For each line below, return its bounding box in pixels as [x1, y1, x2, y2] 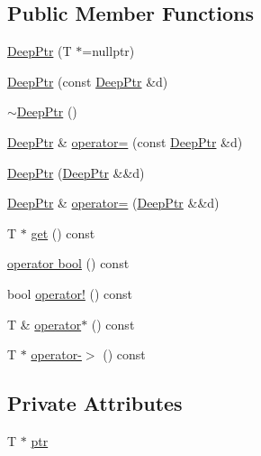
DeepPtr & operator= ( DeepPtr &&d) [7, 193, 220, 212]
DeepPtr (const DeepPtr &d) [7, 71, 168, 90]
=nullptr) [82, 42, 135, 60]
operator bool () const [7, 254, 130, 273]
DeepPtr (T [7, 42, 72, 60]
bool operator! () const [7, 284, 133, 302]
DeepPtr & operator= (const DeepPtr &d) [7, 132, 243, 151]
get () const [31, 223, 95, 242]
